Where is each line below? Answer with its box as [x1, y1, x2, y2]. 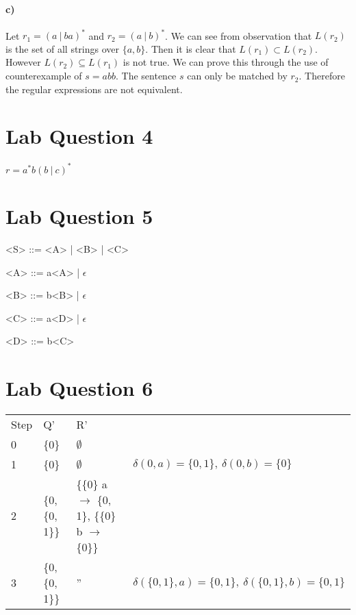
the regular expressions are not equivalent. [5, 81, 183, 96]
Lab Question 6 [5, 374, 153, 402]
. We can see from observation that [165, 28, 312, 42]
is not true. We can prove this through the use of [123, 55, 329, 69]
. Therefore [298, 68, 345, 83]
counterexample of [5, 68, 82, 83]
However [5, 55, 41, 69]
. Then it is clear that [145, 41, 236, 55]
